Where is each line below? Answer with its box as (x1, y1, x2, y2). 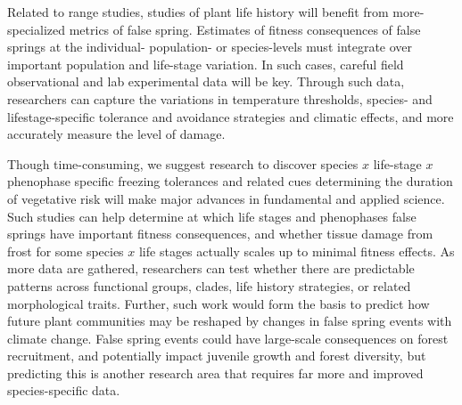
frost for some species (7, 241, 124, 260)
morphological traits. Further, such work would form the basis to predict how (7, 294, 430, 312)
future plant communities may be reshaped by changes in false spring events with (7, 312, 452, 330)
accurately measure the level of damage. (7, 125, 226, 143)
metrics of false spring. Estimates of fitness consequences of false (69, 20, 421, 38)
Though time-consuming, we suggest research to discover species (7, 154, 359, 173)
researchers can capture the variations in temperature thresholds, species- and (7, 89, 433, 108)
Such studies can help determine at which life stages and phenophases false (7, 207, 417, 225)
